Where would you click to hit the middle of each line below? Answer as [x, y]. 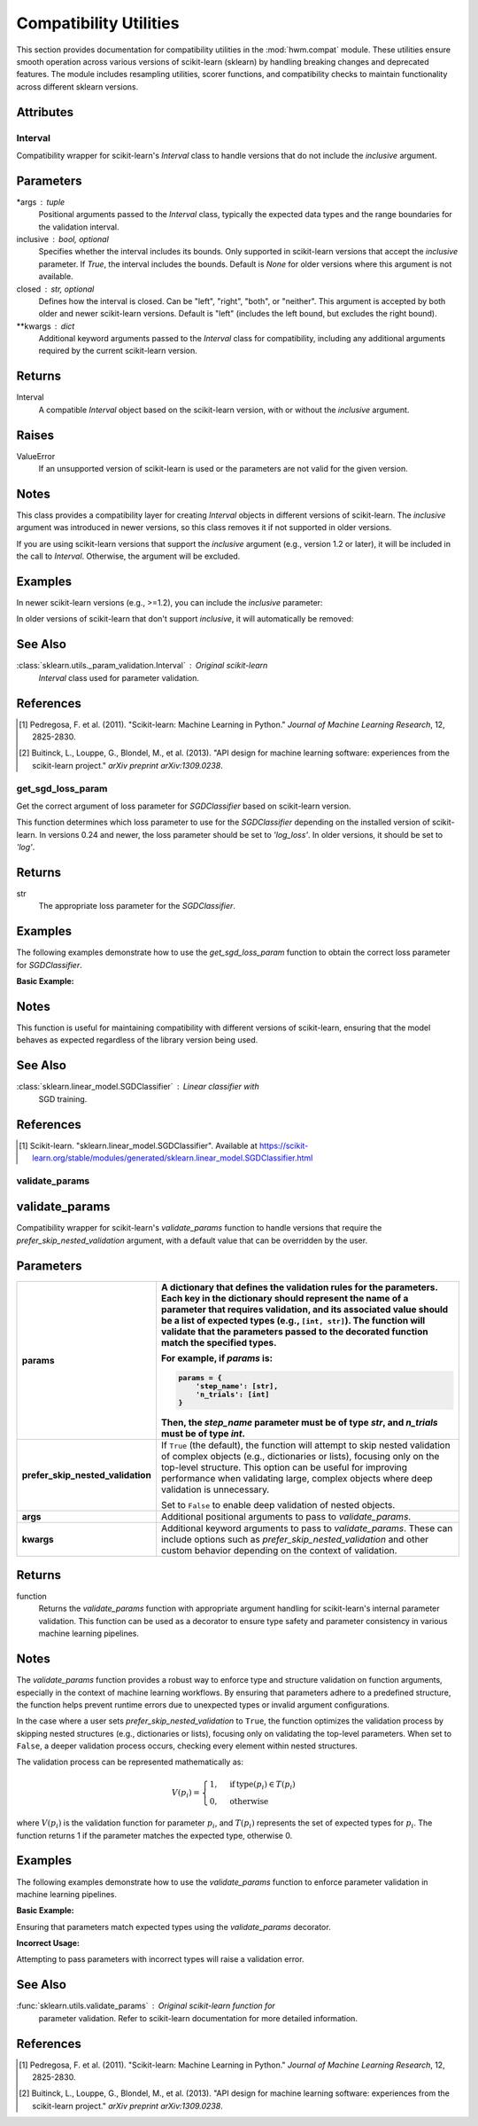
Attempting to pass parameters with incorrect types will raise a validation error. [160, 1959]
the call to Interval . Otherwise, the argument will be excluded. [128, 556]
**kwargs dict [46, 326]
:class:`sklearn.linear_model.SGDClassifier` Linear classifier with [138, 1087]
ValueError [36, 456]
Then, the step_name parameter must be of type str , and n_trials [299, 1422]
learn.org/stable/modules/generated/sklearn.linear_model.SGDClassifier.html [173, 1158]
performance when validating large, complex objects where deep [297, 1478]
